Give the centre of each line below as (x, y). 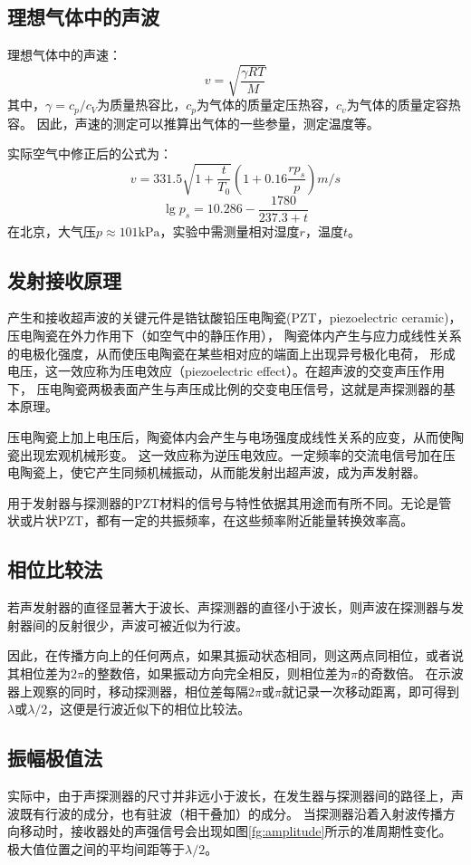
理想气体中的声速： (64, 55)
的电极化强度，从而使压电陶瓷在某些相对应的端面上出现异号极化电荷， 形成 (231, 353)
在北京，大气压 (52, 231)
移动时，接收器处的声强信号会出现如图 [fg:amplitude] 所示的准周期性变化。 (235, 831)
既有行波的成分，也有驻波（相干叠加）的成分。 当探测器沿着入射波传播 (231, 813)
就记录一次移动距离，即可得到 (370, 691)
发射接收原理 (64, 279)
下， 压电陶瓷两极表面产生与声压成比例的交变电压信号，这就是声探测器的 (225, 388)
